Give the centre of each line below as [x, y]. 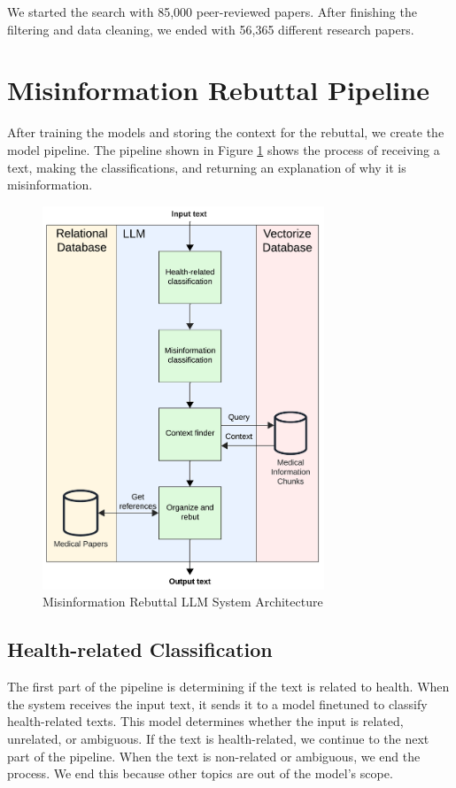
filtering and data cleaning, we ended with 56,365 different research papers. [211, 29]
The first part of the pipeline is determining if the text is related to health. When [228, 687]
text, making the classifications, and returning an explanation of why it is [207, 167]
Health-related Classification [140, 649]
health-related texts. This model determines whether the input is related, [205, 721]
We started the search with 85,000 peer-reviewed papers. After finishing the [212, 12]
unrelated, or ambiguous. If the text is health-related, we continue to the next [218, 739]
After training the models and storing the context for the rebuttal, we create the [226, 132]
